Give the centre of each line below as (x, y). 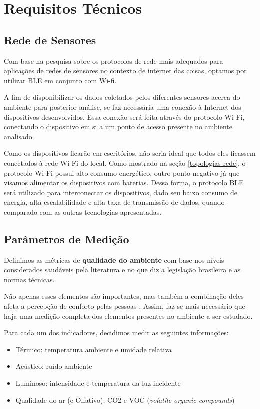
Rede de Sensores (50, 40)
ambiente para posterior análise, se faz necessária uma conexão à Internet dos (123, 107)
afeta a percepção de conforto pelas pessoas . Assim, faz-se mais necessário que (125, 306)
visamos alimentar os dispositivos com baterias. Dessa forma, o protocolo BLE (124, 183)
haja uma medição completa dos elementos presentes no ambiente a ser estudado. (128, 316)
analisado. (19, 136)
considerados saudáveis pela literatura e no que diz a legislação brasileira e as (122, 270)
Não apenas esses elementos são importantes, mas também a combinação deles (124, 296)
